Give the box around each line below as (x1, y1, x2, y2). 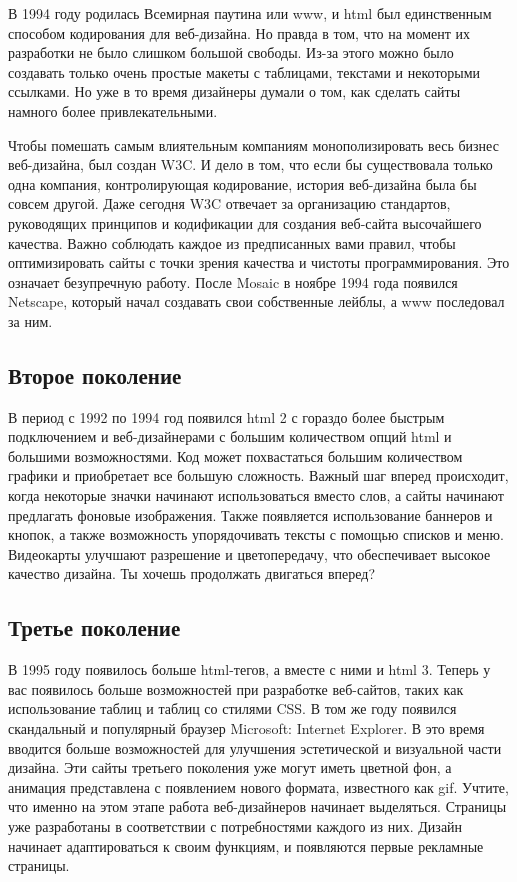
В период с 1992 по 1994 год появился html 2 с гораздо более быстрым (8, 406, 445, 427)
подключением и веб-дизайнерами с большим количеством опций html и (8, 426, 452, 447)
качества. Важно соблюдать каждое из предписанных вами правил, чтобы (8, 232, 456, 253)
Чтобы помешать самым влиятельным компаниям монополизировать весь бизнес (8, 134, 499, 155)
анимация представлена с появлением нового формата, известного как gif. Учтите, (8, 776, 509, 797)
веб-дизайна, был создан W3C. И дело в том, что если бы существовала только (8, 154, 493, 175)
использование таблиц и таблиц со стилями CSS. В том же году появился (8, 698, 457, 719)
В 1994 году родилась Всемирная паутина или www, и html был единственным (8, 3, 492, 23)
